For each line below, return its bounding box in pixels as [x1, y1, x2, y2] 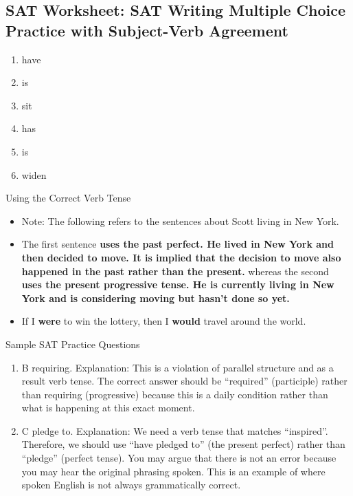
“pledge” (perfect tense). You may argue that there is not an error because [21, 451, 337, 465]
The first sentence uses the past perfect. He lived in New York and [21, 237, 334, 251]
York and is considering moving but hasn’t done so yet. [21, 290, 290, 305]
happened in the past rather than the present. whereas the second [21, 263, 329, 278]
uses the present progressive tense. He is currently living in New [21, 277, 334, 292]
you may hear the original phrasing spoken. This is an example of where [21, 464, 326, 478]
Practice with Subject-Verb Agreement [5, 19, 288, 41]
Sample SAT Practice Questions [5, 336, 140, 351]
